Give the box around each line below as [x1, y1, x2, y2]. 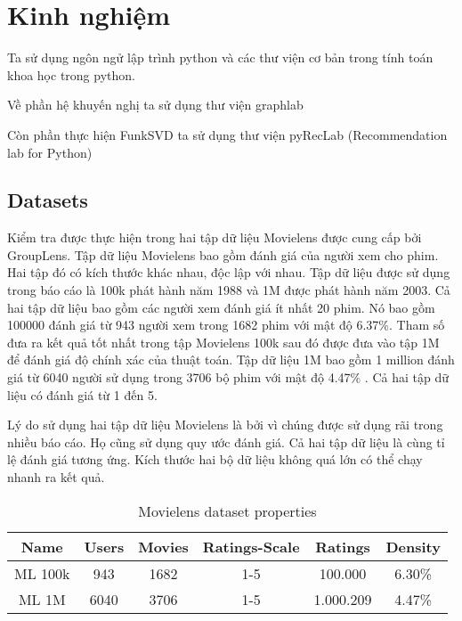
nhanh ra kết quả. [7, 468, 105, 486]
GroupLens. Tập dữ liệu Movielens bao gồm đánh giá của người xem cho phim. [7, 245, 439, 264]
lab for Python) [7, 143, 93, 161]
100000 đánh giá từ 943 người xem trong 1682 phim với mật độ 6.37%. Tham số [7, 315, 445, 334]
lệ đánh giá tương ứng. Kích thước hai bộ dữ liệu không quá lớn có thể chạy [7, 450, 423, 469]
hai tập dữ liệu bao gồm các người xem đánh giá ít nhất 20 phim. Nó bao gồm [7, 298, 435, 316]
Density [385, 535, 441, 557]
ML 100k [14, 562, 70, 584]
